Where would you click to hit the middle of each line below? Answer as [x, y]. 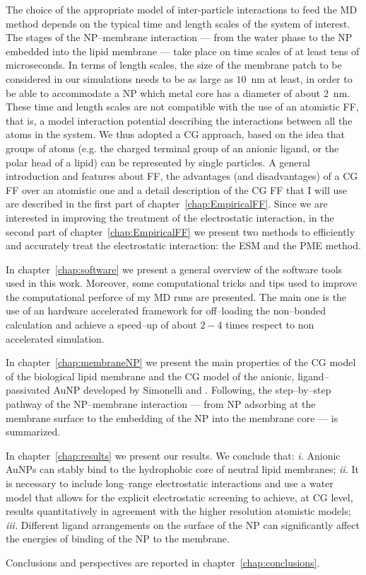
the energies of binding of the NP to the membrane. [118, 539]
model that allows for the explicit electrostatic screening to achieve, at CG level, [179, 497]
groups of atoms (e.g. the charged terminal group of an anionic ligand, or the [172, 148]
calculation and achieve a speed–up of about [101, 325]
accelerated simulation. [55, 338]
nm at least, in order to [302, 78]
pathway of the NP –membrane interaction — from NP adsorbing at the [161, 404]
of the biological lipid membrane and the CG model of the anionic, [150, 376]
